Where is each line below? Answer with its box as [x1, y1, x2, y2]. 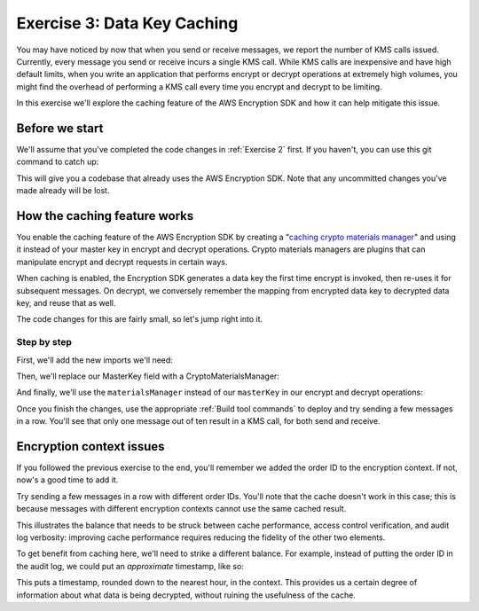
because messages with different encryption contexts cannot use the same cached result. [16, 504, 347, 514]
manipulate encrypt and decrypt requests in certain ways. [16, 256, 228, 267]
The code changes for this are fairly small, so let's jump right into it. [16, 314, 263, 325]
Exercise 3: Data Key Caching [16, 13, 239, 33]
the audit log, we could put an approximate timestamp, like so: [16, 560, 244, 571]
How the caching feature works [16, 208, 194, 223]
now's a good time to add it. [16, 474, 119, 485]
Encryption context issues [16, 439, 165, 454]
